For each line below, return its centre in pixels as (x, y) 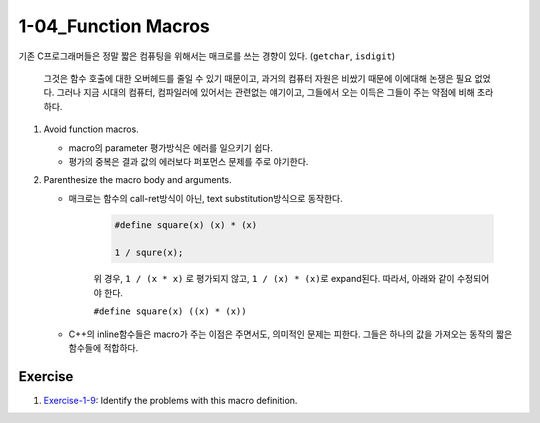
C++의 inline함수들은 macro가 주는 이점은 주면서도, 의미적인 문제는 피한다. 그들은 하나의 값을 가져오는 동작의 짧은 (290, 334)
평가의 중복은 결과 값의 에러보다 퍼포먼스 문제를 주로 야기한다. (188, 161)
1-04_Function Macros (114, 26)
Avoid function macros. (91, 129)
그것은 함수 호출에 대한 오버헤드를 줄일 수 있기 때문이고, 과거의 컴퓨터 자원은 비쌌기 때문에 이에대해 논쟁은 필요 (258, 78)
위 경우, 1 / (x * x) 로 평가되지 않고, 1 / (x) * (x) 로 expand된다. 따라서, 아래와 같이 (274, 279)
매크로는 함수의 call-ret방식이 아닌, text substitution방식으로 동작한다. (206, 198)
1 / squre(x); (149, 253)
